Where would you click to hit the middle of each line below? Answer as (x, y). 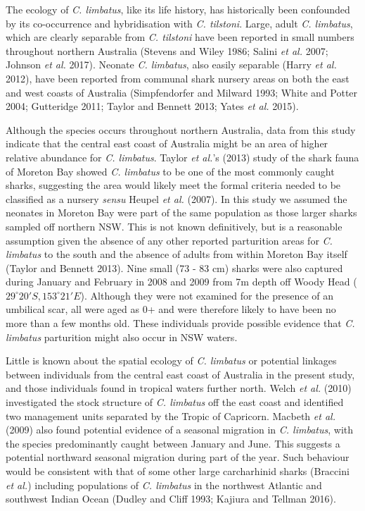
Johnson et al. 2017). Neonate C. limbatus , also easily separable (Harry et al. (171, 64)
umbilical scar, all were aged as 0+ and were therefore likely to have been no (171, 309)
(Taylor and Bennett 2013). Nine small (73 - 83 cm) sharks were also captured (174, 267)
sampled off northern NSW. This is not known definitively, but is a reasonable (174, 226)
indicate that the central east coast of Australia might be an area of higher (167, 143)
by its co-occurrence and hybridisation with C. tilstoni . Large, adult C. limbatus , (179, 23)
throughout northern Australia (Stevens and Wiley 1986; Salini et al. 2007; (167, 50)
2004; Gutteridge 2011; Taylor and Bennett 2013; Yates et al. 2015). (152, 106)
